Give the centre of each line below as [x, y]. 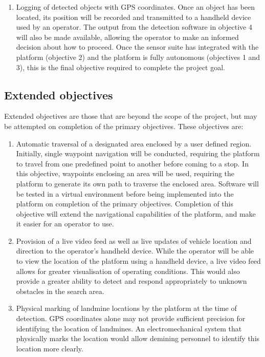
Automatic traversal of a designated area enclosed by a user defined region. [134, 143]
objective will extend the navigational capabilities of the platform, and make [136, 213]
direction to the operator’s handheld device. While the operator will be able [135, 251]
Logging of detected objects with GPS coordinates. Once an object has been [136, 7]
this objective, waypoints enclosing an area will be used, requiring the [125, 173]
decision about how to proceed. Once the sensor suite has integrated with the [137, 47]
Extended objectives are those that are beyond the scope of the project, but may [131, 116]
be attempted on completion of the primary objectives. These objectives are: [124, 126]
